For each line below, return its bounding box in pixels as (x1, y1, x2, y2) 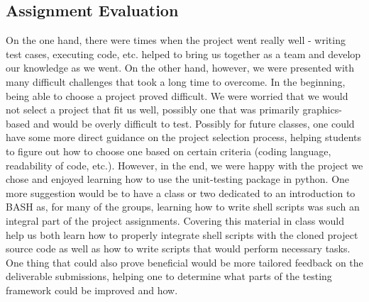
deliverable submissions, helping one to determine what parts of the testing (6, 269, 332, 284)
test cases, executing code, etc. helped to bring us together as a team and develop (6, 46, 361, 61)
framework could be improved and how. (6, 282, 178, 297)
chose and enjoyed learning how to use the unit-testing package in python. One (6, 172, 350, 186)
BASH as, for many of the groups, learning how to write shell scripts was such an (6, 199, 360, 214)
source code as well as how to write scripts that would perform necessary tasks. (6, 241, 351, 256)
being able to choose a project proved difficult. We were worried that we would (6, 88, 348, 103)
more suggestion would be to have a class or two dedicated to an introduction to (6, 185, 356, 200)
